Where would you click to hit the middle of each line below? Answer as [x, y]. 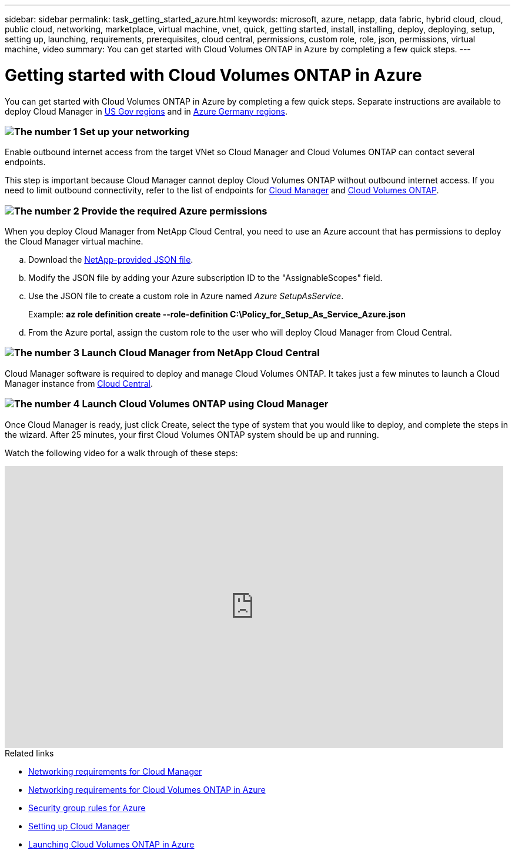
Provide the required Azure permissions [174, 211]
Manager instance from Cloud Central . [79, 383]
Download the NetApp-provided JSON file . [111, 259]
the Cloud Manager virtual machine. [74, 241]
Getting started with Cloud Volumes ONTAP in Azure [213, 75]
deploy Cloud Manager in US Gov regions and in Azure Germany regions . [146, 111]
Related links [29, 753]
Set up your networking [134, 131]
